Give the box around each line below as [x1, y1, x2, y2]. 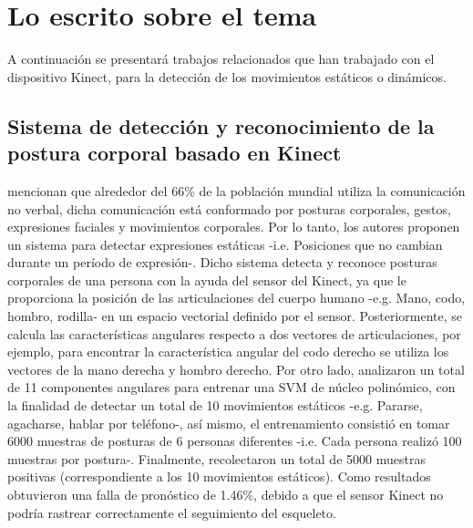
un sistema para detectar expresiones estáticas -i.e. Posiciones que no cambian [7, 234, 443, 254]
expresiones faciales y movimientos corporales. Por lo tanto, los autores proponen [7, 217, 460, 236]
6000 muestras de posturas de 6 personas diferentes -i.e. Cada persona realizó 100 [7, 431, 462, 450]
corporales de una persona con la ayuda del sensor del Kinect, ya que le [7, 270, 406, 289]
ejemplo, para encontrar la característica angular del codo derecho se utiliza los [7, 342, 449, 361]
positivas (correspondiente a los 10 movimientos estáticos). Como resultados [7, 467, 431, 486]
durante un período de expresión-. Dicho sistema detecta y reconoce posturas [7, 253, 437, 272]
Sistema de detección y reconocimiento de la [7, 111, 435, 140]
